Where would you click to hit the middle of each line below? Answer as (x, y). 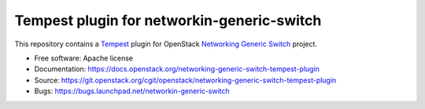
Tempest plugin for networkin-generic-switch (168, 20)
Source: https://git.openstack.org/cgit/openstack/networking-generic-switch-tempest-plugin (185, 80)
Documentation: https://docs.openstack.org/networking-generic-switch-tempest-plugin (177, 69)
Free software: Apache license (84, 58)
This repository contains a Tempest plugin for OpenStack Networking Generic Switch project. (166, 44)
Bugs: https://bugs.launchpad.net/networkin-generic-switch (132, 91)
